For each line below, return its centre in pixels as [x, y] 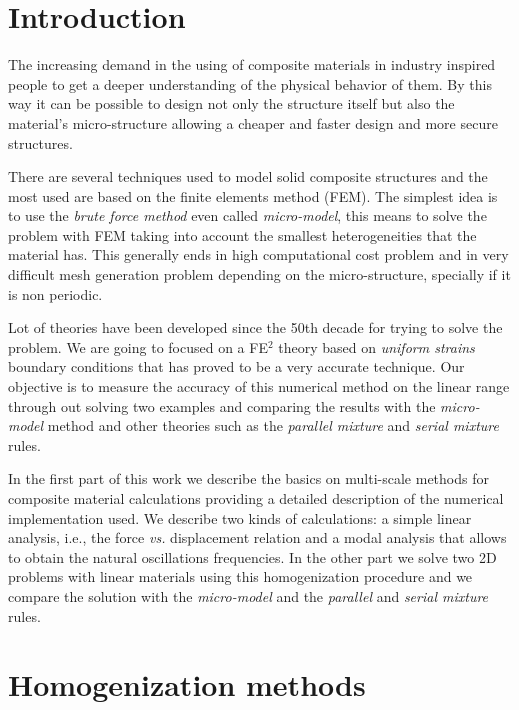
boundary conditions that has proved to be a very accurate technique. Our [236, 366]
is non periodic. [55, 293]
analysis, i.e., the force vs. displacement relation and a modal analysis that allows [257, 537]
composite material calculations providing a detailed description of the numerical [256, 498]
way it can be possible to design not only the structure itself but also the [231, 103]
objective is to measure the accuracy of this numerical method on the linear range [259, 386]
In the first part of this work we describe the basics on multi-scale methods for [248, 478]
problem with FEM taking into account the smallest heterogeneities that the [242, 234]
